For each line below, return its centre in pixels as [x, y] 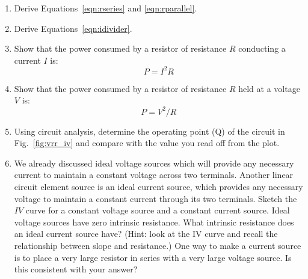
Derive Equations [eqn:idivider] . [73, 28]
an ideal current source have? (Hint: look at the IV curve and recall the [146, 234]
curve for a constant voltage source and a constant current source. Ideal [158, 210]
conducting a [262, 48]
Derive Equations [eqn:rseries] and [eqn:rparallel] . [106, 8]
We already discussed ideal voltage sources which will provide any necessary [154, 163]
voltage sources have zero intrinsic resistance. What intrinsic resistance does [154, 222]
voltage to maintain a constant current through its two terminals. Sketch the [156, 198]
